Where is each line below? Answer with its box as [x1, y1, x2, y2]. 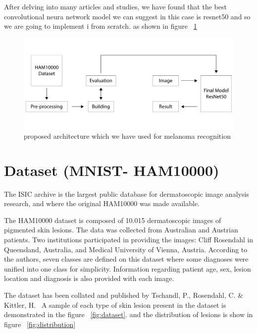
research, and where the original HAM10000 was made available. [4, 198, 200, 209]
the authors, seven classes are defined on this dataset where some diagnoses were [4, 254, 249, 264]
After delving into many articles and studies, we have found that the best [4, 1, 227, 11]
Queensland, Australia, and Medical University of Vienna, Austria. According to [4, 244, 248, 254]
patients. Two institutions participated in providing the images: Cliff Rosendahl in [4, 234, 254, 245]
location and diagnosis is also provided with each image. [4, 273, 174, 283]
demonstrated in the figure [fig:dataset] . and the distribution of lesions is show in [4, 309, 253, 320]
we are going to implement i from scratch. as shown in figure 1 [4, 21, 197, 31]
